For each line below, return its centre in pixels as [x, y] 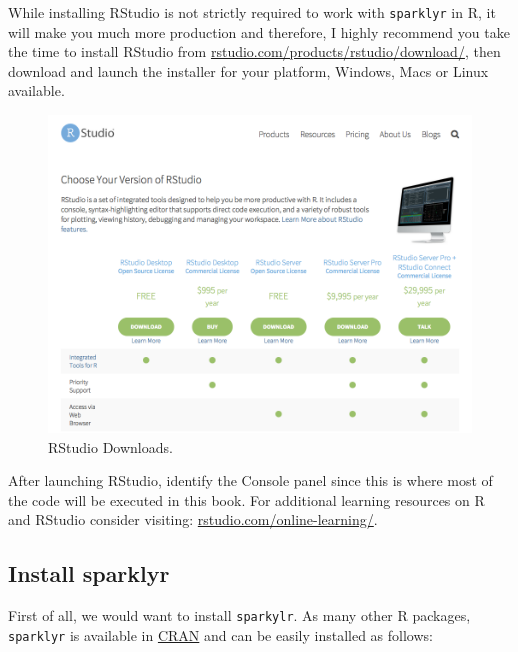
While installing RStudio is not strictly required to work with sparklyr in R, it [252, 12]
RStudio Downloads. [110, 446]
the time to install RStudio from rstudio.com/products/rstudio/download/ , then [254, 51]
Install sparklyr [89, 573]
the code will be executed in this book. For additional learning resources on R [246, 499]
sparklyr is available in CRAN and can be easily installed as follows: [220, 634]
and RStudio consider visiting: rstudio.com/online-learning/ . [193, 519]
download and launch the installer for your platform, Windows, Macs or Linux [248, 70]
